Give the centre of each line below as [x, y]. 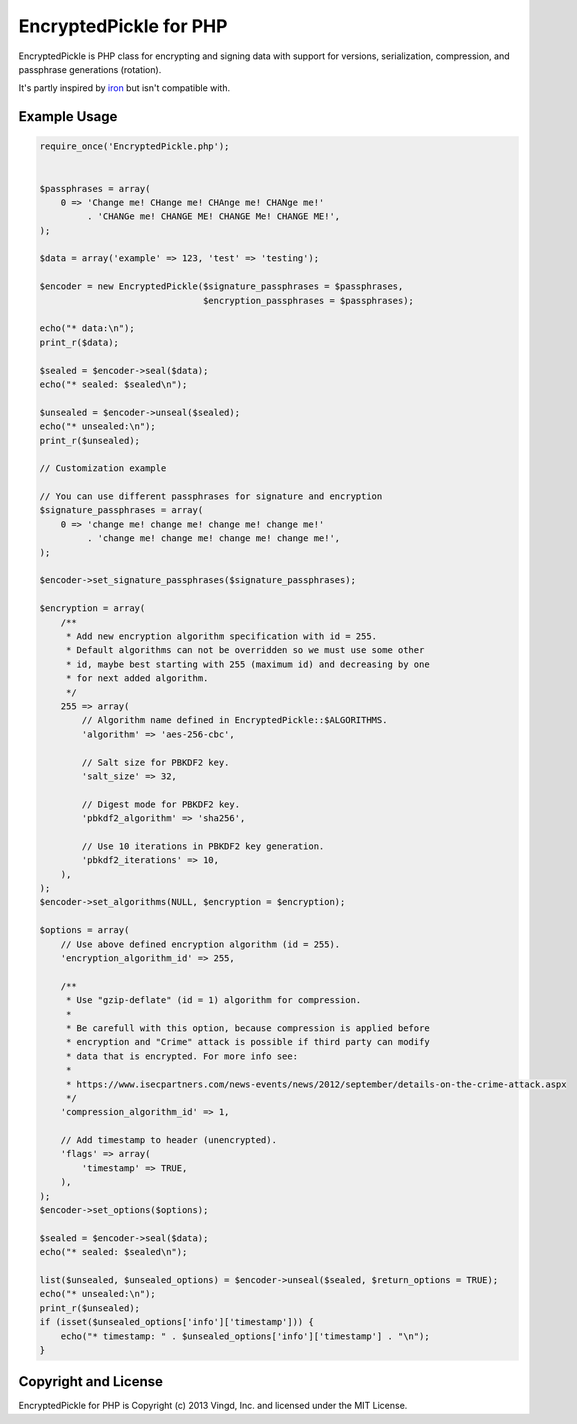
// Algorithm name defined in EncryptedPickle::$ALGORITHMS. [234, 720]
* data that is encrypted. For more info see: [182, 1056]
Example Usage [68, 116]
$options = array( [84, 930]
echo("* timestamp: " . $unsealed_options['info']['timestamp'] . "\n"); [245, 1336]
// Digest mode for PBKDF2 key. [160, 804]
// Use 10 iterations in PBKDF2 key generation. [203, 846]
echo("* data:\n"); [87, 328]
